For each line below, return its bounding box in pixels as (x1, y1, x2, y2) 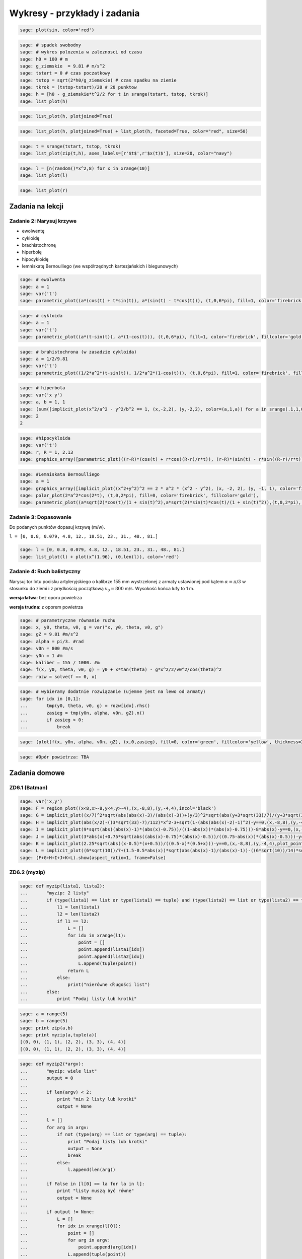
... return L (20, 967, 89, 973)
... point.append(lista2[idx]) (20, 953, 145, 959)
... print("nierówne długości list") (20, 982, 150, 988)
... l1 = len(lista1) (20, 904, 100, 910)
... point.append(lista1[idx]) (20, 947, 145, 952)
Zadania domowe (9, 768, 65, 777)
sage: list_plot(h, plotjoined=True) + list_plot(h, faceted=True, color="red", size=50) (20, 128, 249, 134)
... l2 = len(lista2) (20, 912, 100, 917)
